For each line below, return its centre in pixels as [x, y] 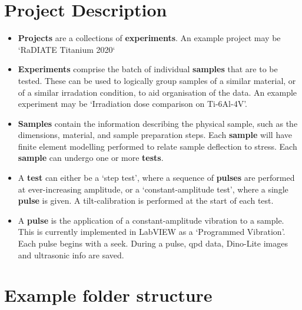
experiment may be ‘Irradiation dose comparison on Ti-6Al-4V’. [132, 104]
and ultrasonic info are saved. [71, 255]
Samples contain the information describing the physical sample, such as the [158, 123]
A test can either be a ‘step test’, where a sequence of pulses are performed [156, 178]
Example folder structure [108, 295]
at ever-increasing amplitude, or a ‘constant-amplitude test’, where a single [153, 189]
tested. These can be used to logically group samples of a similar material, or [157, 80]
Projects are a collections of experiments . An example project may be [149, 38]
